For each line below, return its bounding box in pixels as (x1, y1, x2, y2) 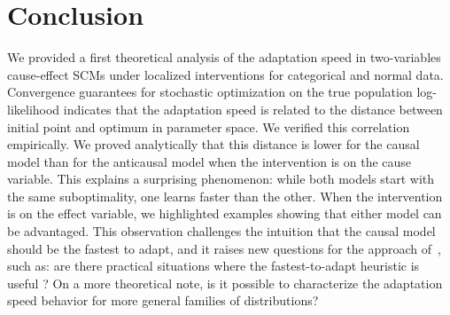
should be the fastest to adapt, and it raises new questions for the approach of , (7, 239, 441, 257)
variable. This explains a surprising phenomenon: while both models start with (7, 169, 435, 188)
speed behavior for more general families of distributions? (7, 291, 319, 310)
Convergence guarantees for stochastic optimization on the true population (7, 83, 413, 101)
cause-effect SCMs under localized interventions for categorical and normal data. (7, 65, 444, 83)
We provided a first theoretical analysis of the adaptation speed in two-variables (7, 48, 441, 67)
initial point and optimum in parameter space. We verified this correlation (7, 117, 410, 136)
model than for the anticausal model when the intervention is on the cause (7, 152, 412, 170)
